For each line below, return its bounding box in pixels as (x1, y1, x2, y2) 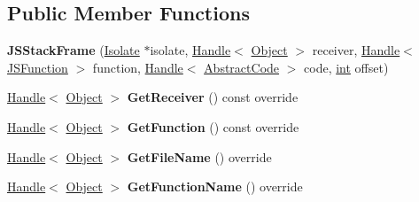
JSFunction (7, 58, 68, 76)
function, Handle (92, 58, 183, 76)
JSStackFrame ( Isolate (7, 41, 140, 59)
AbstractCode (204, 58, 280, 76)
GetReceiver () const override (127, 88, 299, 106)
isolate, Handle (150, 41, 231, 59)
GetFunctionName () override (127, 177, 303, 196)
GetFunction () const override (127, 117, 299, 136)
